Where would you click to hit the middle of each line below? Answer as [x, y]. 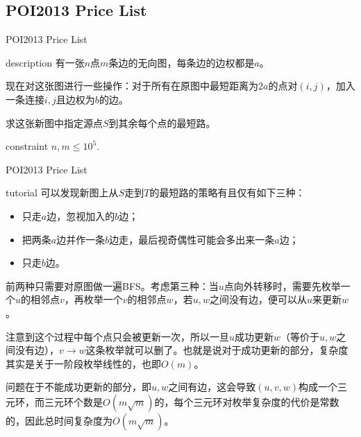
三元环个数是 [73, 401]
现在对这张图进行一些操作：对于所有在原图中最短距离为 [132, 86]
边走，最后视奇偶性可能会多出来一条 [192, 239]
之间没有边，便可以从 [258, 299]
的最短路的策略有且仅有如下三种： [227, 192]
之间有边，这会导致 [212, 387]
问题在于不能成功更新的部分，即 [78, 387]
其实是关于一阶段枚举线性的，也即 [83, 363]
